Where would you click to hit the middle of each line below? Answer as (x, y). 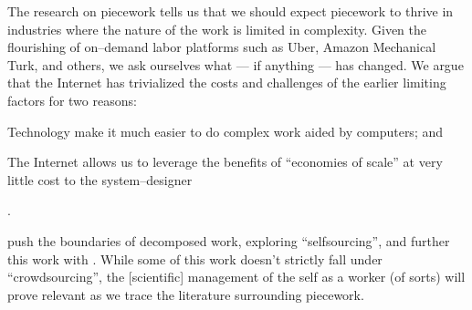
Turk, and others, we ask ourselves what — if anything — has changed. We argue (236, 64)
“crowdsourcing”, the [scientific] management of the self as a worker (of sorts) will (236, 277)
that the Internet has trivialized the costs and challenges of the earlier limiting (227, 83)
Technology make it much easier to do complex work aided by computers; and (226, 131)
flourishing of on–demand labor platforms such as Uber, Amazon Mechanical (222, 47)
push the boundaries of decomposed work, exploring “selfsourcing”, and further (229, 240)
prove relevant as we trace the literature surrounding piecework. (186, 294)
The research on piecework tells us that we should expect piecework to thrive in (231, 11)
